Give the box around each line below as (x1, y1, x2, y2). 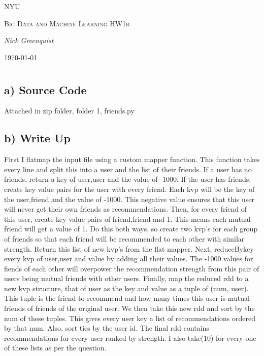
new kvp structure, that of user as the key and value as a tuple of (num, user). (4, 283, 249, 293)
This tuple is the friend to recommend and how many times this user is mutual (4, 293, 250, 303)
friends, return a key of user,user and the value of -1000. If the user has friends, (4, 174, 251, 184)
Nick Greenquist (4, 35, 54, 46)
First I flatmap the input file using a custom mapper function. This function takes (4, 154, 260, 165)
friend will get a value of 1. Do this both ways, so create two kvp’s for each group (4, 223, 258, 234)
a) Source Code (4, 82, 87, 97)
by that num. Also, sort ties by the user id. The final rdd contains (4, 323, 209, 333)
